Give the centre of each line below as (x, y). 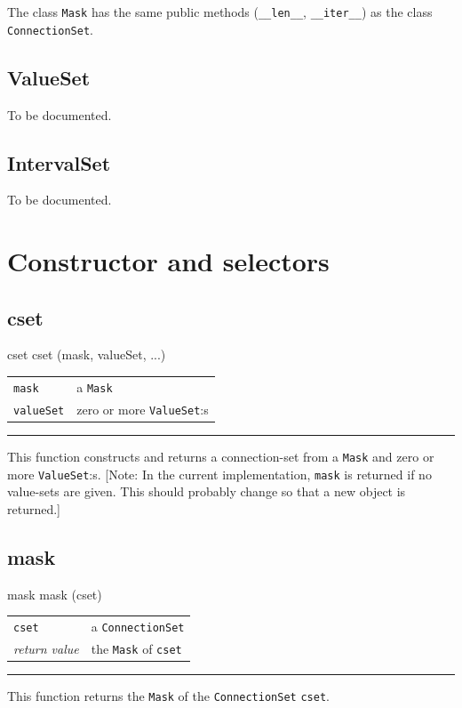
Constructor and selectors (168, 261)
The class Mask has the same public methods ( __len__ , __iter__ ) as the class (220, 12)
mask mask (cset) (55, 594)
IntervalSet (59, 162)
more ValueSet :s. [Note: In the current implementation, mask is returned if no (219, 474)
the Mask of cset (136, 648)
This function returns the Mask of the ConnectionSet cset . (168, 696)
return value (46, 648)
